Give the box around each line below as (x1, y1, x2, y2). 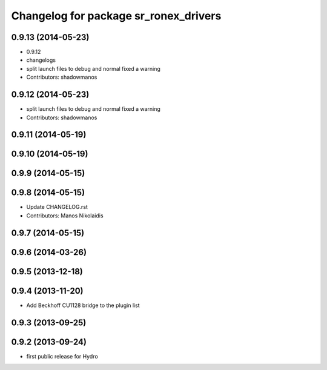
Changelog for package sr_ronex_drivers (11, 9, 222, 22)
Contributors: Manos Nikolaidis (26, 212, 104, 219)
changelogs (26, 56, 56, 64)
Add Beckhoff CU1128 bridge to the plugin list (26, 302, 140, 309)
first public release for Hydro (26, 352, 98, 360)
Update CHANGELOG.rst (26, 203, 88, 211)
